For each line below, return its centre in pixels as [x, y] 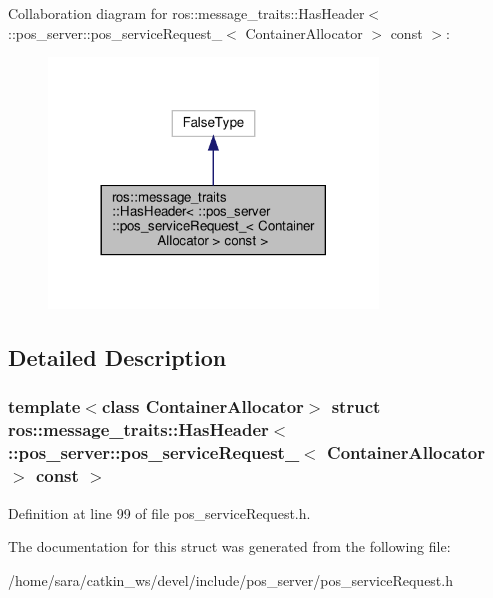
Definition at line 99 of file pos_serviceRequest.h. [159, 512]
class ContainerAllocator [202, 406]
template [44, 406]
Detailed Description [117, 357]
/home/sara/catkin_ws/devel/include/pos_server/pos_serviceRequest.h [230, 579]
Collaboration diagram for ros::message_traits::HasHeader [186, 13]
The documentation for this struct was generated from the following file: [229, 546]
